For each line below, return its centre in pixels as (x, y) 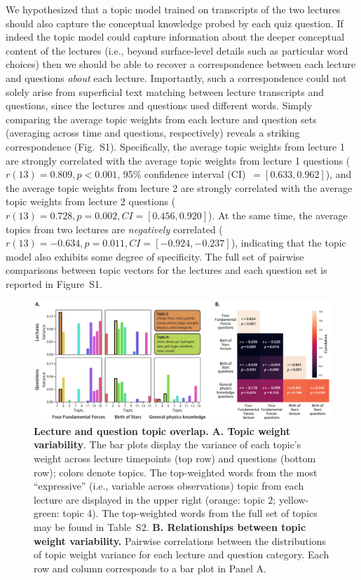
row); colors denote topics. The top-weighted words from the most (176, 472)
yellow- (294, 499)
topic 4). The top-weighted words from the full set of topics (190, 513)
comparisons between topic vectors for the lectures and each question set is (166, 270)
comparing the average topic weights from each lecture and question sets (161, 119)
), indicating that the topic (288, 243)
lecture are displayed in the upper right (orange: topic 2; (155, 499)
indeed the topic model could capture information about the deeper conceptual (175, 37)
